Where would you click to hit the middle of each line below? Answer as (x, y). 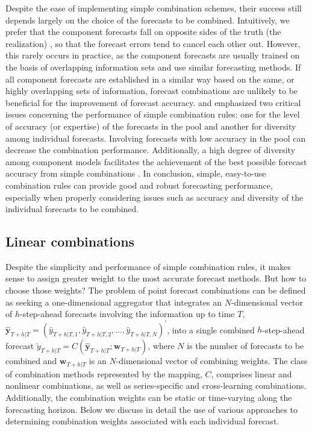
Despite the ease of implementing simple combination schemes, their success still (154, 8)
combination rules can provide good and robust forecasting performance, (139, 185)
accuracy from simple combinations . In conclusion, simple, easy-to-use (136, 173)
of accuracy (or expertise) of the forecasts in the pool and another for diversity (151, 126)
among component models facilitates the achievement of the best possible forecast (156, 161)
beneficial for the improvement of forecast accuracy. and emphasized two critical (153, 102)
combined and (31, 361)
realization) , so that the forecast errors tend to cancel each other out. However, (153, 43)
